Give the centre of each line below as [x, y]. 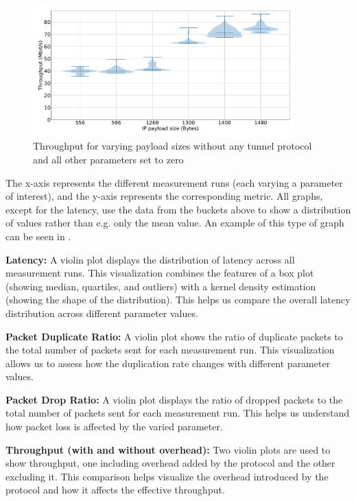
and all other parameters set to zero [108, 159]
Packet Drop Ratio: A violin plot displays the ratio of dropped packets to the [174, 399]
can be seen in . [38, 236]
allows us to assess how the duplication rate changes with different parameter [168, 363]
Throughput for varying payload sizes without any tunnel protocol [173, 146]
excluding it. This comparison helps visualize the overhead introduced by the [167, 476]
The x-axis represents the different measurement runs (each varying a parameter [174, 182]
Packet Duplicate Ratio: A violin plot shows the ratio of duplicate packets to [174, 336]
